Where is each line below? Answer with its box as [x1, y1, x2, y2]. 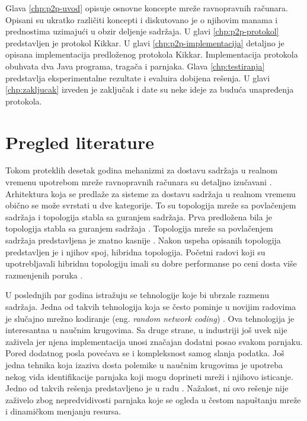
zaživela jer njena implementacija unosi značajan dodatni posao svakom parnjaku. [5, 335, 303, 347]
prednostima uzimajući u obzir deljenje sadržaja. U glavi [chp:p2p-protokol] [5, 25, 279, 37]
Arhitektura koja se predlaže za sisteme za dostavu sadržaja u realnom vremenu [5, 187, 296, 200]
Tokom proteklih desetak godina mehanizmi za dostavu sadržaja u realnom [5, 164, 278, 176]
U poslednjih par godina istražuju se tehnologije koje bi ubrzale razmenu [5, 289, 269, 301]
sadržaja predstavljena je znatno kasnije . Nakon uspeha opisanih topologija [5, 234, 281, 246]
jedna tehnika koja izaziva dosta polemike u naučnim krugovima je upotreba [5, 358, 283, 371]
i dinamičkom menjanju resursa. [5, 405, 121, 417]
